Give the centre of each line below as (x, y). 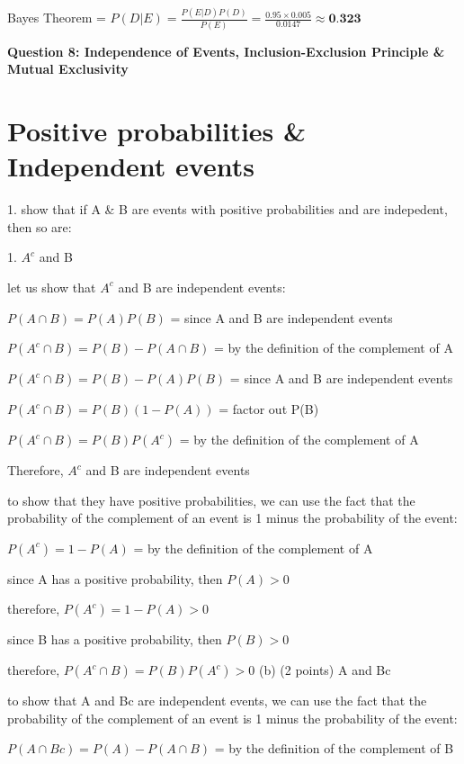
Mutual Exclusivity (68, 69)
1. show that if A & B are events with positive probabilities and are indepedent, (228, 209)
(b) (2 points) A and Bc (325, 670)
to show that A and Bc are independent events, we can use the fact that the (217, 701)
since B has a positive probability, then (115, 639)
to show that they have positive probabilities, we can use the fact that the (211, 500)
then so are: (40, 226)
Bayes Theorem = (57, 18)
